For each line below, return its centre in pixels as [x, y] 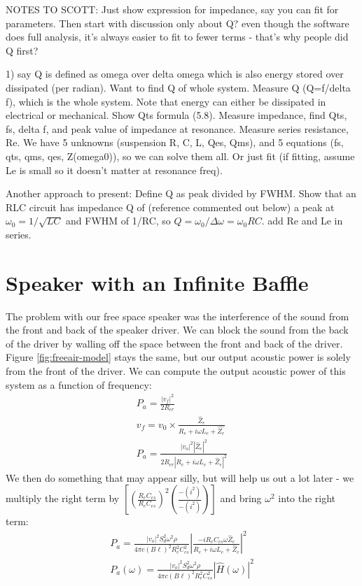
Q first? [22, 50]
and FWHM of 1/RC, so [118, 221]
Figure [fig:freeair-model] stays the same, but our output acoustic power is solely [178, 357]
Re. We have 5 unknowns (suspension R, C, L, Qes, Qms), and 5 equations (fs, [175, 142]
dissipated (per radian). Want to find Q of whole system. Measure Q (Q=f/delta [178, 87]
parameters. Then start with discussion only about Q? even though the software [177, 23]
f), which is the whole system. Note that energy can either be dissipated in [166, 101]
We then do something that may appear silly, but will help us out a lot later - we [180, 477]
